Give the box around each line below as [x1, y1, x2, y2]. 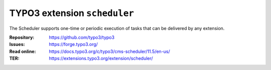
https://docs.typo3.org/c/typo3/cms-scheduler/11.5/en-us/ [49, 48, 170, 54]
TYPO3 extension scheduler [9, 7, 134, 18]
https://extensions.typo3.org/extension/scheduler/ [49, 55, 153, 61]
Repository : [9, 34, 35, 40]
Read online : [9, 48, 36, 54]
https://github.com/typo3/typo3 [49, 34, 115, 40]
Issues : [9, 41, 25, 47]
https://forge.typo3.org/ [49, 41, 98, 47]
